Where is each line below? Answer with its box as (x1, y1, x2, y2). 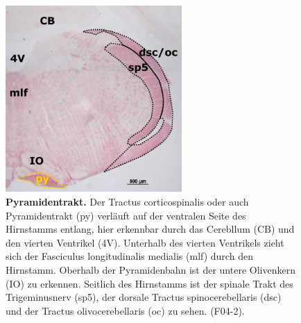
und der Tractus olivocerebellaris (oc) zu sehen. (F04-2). (6, 303, 245, 317)
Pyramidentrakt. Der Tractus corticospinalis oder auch (6, 194, 249, 209)
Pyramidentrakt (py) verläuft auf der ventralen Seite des (6, 208, 246, 222)
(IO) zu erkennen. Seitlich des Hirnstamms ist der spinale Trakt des (6, 276, 293, 290)
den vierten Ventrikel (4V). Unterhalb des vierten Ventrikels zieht (6, 235, 284, 249)
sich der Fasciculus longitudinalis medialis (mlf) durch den (6, 249, 253, 263)
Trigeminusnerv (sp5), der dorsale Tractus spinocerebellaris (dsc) (6, 290, 282, 304)
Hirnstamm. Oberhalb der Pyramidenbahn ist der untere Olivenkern (6, 263, 295, 277)
